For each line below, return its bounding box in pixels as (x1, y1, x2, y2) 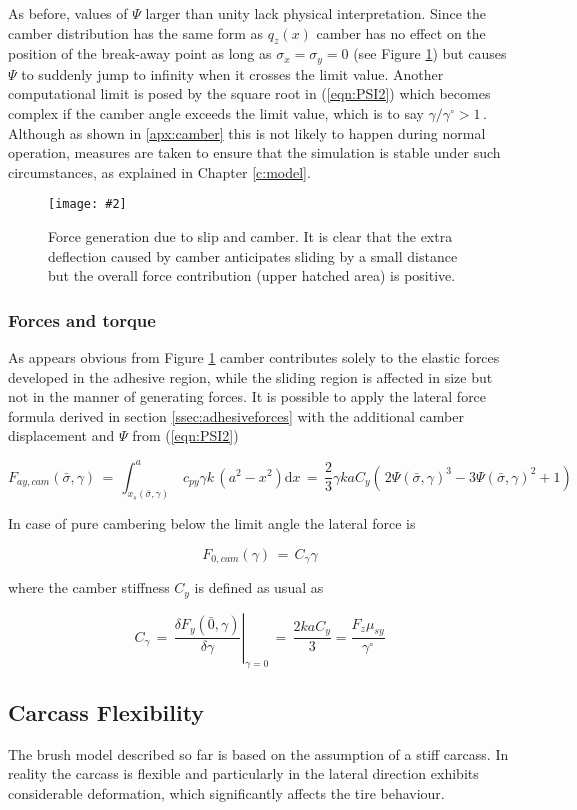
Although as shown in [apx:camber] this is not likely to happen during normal (8, 122, 486, 143)
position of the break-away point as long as (8, 43, 272, 64)
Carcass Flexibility (8, 697, 205, 728)
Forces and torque (8, 307, 156, 332)
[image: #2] (48, 197, 127, 212)
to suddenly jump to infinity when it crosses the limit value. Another (21, 63, 444, 84)
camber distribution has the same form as (8, 22, 264, 43)
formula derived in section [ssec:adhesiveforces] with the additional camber (8, 405, 464, 426)
